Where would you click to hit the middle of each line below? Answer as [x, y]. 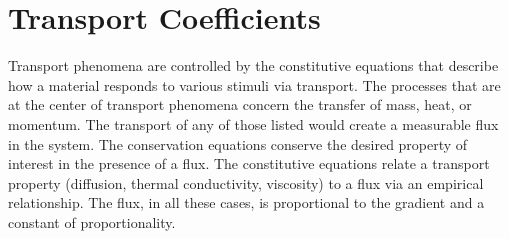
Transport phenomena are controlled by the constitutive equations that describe [253, 65]
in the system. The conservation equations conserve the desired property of [238, 143]
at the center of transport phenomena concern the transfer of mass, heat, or [240, 104]
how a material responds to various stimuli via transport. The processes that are [254, 84]
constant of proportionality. [92, 221]
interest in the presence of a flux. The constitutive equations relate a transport [249, 163]
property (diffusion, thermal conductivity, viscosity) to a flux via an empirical [246, 182]
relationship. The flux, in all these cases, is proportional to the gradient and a [246, 202]
